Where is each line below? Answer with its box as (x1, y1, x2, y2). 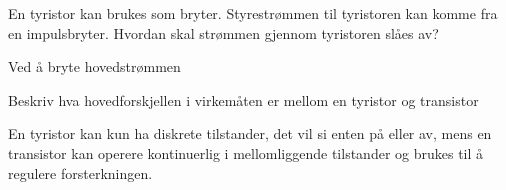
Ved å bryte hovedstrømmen (8, 56, 181, 77)
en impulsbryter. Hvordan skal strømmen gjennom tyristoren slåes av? (8, 22, 439, 43)
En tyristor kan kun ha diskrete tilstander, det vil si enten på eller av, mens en (8, 123, 492, 144)
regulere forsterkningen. (8, 162, 153, 183)
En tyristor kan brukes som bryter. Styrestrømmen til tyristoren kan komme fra (8, 3, 498, 23)
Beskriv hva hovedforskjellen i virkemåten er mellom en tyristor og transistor (8, 89, 479, 110)
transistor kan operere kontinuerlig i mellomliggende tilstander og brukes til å (8, 142, 484, 163)
